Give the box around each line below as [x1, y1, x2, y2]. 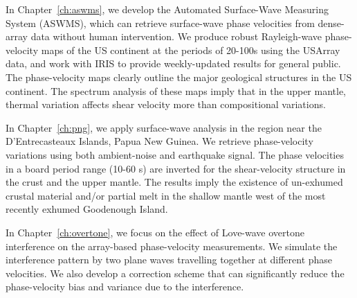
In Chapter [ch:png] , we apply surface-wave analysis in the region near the [6, 120, 322, 134]
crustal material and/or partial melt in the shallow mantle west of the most [6, 188, 326, 202]
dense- [318, 15, 345, 30]
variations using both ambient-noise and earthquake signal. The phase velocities [6, 147, 344, 161]
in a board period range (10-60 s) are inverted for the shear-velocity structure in [6, 161, 346, 175]
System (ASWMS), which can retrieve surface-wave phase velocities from [6, 15, 315, 30]
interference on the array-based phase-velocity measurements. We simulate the [6, 238, 338, 253]
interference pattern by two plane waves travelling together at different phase [6, 252, 333, 267]
